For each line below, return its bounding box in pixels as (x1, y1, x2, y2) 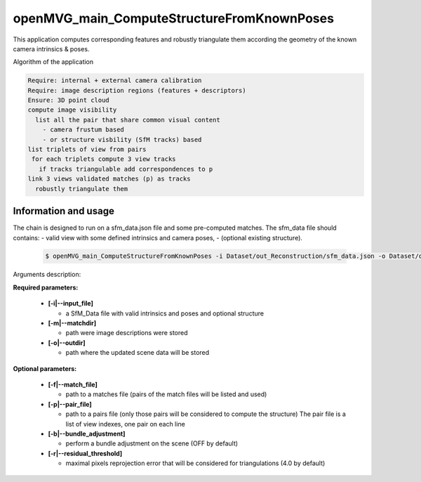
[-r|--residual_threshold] (48, 449, 123, 457)
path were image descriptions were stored (65, 329, 189, 337)
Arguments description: (13, 271, 81, 279)
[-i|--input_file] (48, 299, 94, 308)
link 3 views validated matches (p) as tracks (27, 175, 191, 183)
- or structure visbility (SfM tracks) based (42, 136, 202, 143)
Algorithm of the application (13, 58, 94, 66)
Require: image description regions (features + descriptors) (27, 86, 246, 94)
